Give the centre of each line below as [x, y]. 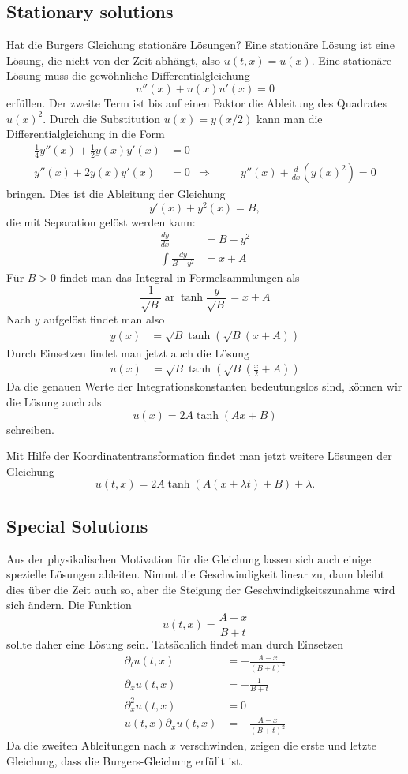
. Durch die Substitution [102, 118]
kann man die [289, 118]
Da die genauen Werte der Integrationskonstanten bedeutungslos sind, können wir [204, 386]
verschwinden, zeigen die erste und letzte [278, 745]
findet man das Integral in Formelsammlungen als [180, 277]
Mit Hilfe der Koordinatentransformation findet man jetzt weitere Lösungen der [199, 456]
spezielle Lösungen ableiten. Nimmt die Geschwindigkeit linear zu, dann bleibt [196, 574]
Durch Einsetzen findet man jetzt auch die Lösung [128, 352]
